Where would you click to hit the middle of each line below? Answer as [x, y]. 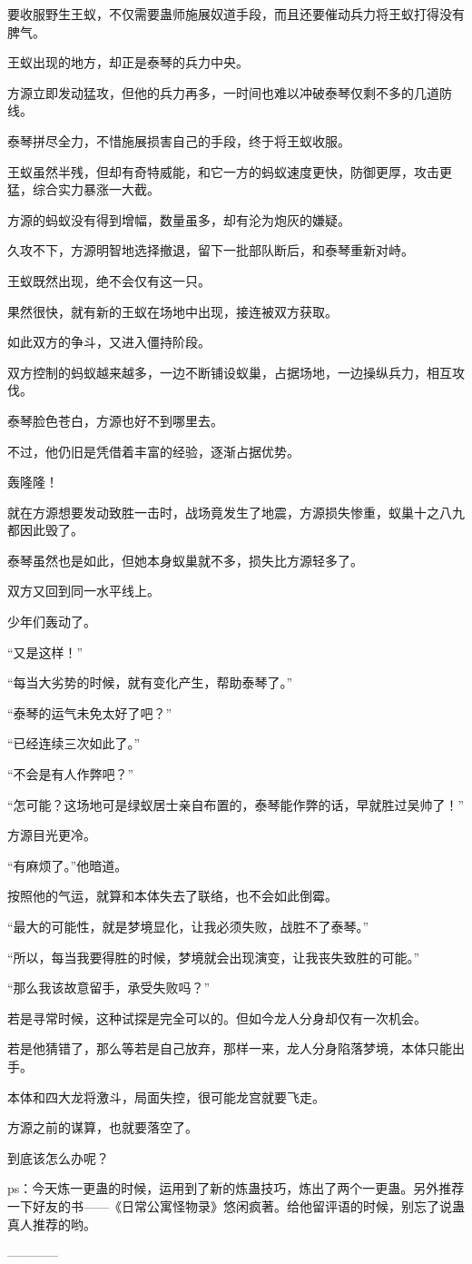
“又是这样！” [45, 652]
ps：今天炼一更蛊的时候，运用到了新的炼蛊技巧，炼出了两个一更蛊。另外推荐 [236, 1188]
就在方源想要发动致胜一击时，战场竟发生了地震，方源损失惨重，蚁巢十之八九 [236, 512]
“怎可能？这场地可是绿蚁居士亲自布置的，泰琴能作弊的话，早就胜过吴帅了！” [236, 804]
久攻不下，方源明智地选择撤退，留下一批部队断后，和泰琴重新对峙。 [211, 250]
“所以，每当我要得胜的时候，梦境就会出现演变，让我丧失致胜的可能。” [214, 957]
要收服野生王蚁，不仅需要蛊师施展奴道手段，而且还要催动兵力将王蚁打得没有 [236, 14]
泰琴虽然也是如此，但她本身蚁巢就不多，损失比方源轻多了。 [185, 560]
